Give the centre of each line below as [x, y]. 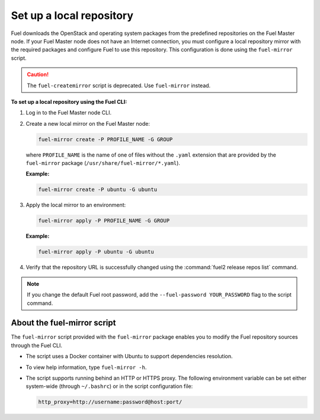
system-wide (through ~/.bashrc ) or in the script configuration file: [109, 386]
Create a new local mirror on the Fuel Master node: [88, 123]
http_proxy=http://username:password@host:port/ [110, 402]
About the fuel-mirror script [63, 323]
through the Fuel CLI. [36, 345]
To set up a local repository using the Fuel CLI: [69, 101]
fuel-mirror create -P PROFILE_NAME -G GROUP [105, 139]
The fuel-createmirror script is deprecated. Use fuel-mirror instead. [119, 85]
